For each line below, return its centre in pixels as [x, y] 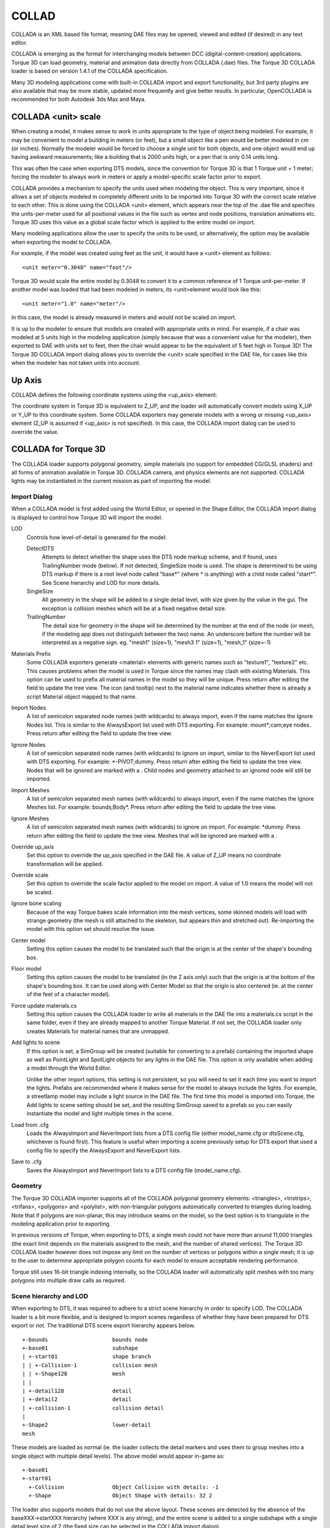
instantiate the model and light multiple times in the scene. [100, 1114]
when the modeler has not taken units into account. [76, 363]
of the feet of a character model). [68, 994]
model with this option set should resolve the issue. [91, 929]
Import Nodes [29, 708]
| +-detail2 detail [77, 1399]
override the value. [35, 432]
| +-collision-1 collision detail [93, 1408]
